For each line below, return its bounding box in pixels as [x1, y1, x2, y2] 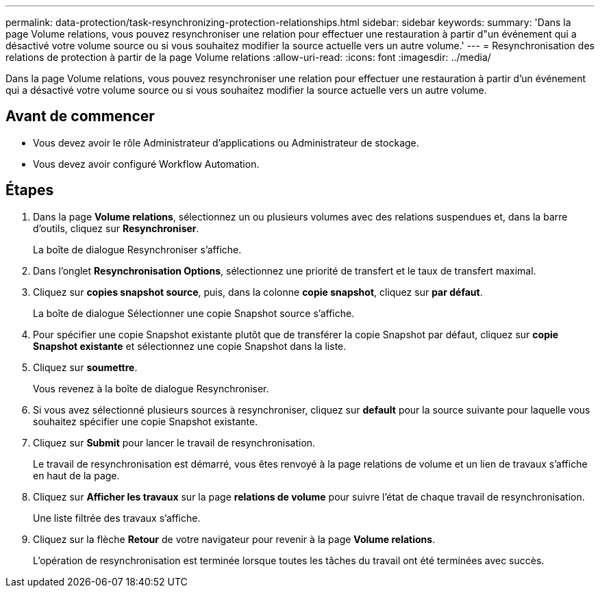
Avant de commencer [5, 108, 155, 125]
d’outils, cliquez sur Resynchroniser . [33, 222, 199, 234]
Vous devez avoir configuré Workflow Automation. [33, 157, 260, 170]
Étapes [5, 181, 54, 199]
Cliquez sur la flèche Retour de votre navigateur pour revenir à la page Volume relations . [33, 533, 436, 545]
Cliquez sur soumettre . [33, 361, 138, 373]
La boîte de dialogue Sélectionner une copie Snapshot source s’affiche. [33, 307, 355, 319]
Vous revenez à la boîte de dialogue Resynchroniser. [33, 382, 269, 394]
